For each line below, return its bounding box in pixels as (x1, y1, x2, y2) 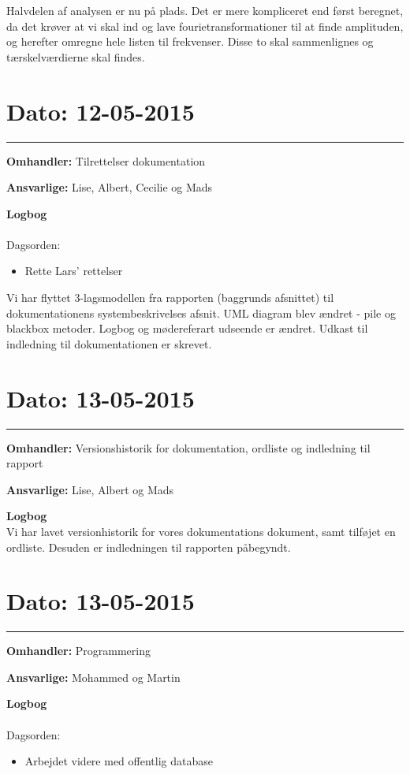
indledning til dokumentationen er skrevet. (6, 335, 212, 352)
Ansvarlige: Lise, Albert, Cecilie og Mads (6, 179, 213, 195)
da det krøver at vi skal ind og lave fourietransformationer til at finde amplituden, (6, 17, 404, 34)
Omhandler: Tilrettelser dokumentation (6, 152, 206, 169)
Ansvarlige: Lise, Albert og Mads (6, 481, 174, 497)
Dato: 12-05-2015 (6, 95, 195, 127)
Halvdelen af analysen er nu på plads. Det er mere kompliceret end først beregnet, (6, 2, 404, 18)
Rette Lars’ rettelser (24, 262, 123, 279)
